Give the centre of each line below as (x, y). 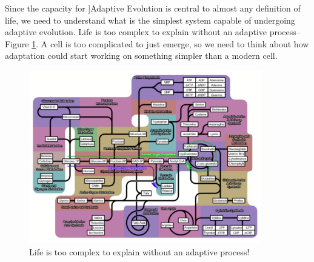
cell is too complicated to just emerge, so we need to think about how (179, 43)
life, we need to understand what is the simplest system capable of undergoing (150, 20)
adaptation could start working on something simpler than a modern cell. (141, 55)
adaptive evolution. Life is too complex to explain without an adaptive (136, 32)
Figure (17, 43)
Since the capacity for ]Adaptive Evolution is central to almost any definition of (153, 8)
